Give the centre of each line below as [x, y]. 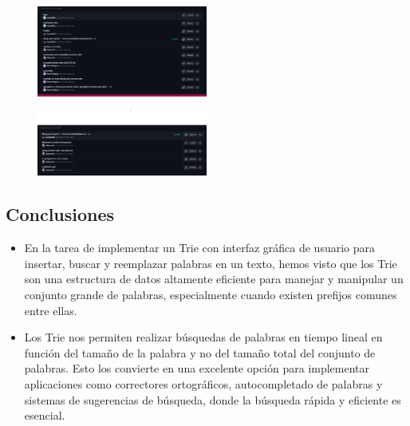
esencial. [45, 415]
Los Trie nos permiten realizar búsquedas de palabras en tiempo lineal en [203, 337]
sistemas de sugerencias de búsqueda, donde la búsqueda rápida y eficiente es [213, 399]
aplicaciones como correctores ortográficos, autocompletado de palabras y [203, 383]
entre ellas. [51, 310]
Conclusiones [60, 214]
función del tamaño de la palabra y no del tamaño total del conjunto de [200, 352]
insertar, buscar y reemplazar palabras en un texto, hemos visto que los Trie [211, 263]
